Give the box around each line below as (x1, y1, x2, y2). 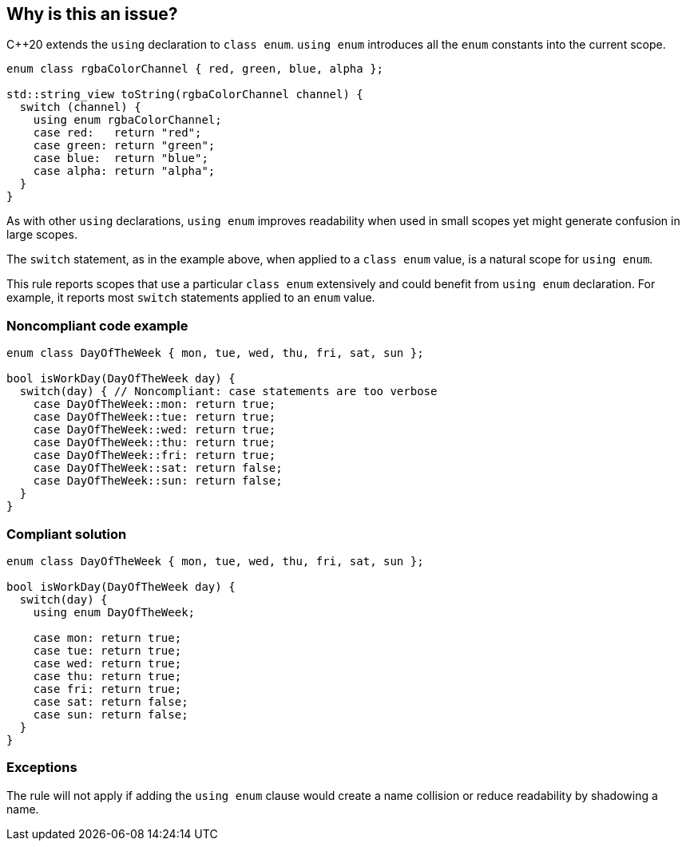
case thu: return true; (33, 669, 182, 683)
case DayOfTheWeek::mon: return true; (33, 398, 276, 411)
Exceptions (6, 759, 77, 776)
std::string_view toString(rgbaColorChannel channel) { (6, 88, 363, 101)
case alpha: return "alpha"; (33, 164, 216, 178)
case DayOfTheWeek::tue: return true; (33, 410, 276, 424)
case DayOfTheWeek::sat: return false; (33, 461, 283, 475)
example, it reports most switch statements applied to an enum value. (6, 291, 375, 305)
